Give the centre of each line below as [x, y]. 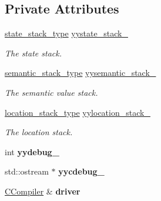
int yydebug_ [32, 151]
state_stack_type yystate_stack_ [66, 33]
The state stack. [33, 53]
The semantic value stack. [51, 92]
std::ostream [27, 171]
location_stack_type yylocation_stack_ [78, 112]
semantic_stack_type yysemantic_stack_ [80, 73]
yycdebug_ [81, 171]
